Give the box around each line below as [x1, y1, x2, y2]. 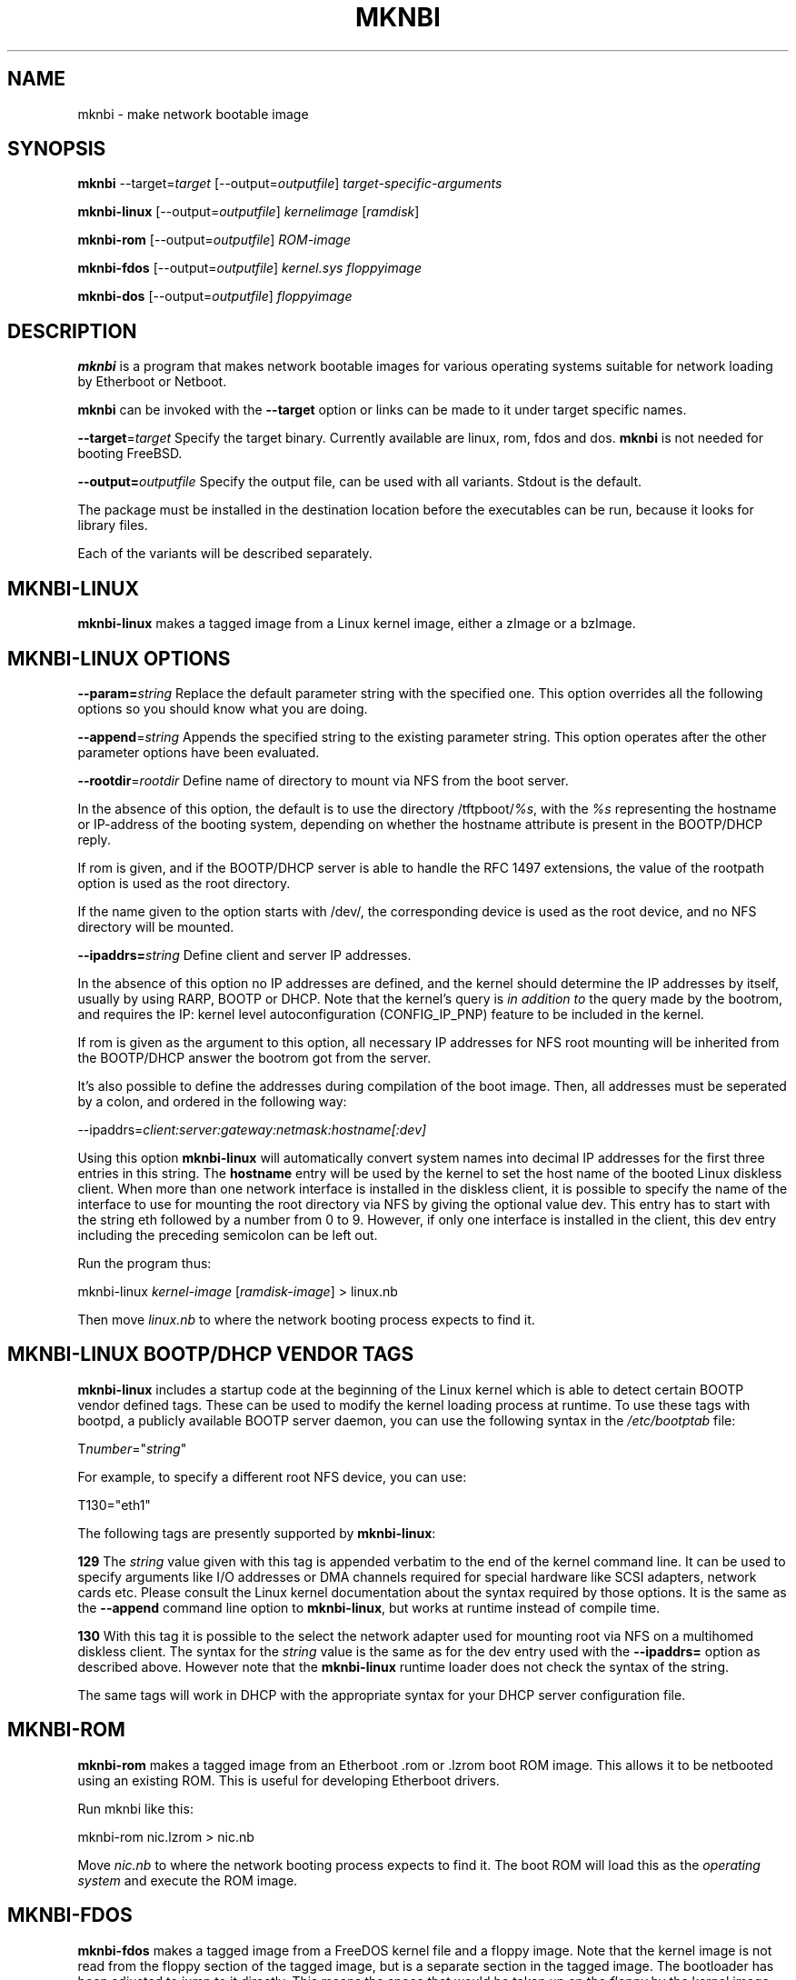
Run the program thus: [77, 1255, 212, 1271]
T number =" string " [77, 1440, 187, 1456]
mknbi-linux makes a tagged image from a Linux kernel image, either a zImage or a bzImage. [77, 615, 636, 632]
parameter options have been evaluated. [77, 744, 320, 760]
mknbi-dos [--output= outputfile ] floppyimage [77, 288, 353, 305]
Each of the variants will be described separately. [77, 545, 373, 562]
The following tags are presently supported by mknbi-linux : [77, 1525, 436, 1541]
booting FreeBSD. [77, 445, 183, 462]
